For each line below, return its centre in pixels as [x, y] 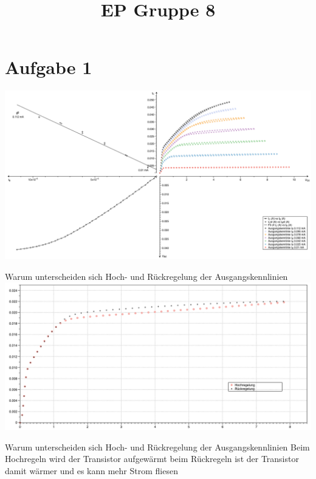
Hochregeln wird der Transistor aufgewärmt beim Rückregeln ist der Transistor [152, 459]
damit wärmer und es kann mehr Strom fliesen [91, 471]
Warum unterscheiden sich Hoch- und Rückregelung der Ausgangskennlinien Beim [157, 447]
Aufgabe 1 [49, 67]
